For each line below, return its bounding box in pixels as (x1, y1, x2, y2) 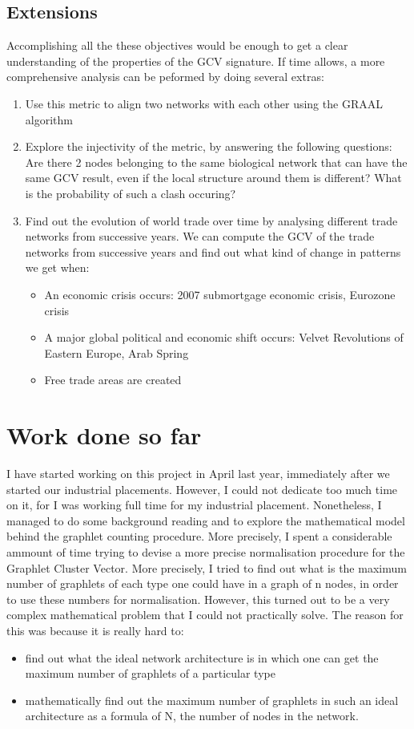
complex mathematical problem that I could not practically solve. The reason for (6, 606, 404, 623)
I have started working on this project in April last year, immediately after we (6, 465, 390, 482)
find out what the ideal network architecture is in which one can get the (25, 649, 379, 666)
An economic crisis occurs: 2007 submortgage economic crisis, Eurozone (44, 286, 396, 302)
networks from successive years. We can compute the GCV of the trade (25, 228, 375, 245)
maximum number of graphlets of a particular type (25, 665, 275, 682)
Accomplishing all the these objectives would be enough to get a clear (6, 37, 348, 54)
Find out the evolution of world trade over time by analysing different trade (25, 212, 398, 229)
